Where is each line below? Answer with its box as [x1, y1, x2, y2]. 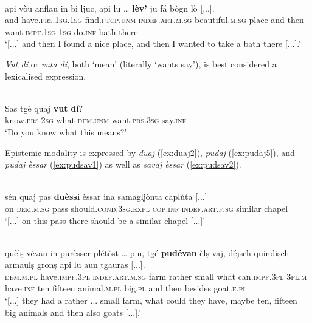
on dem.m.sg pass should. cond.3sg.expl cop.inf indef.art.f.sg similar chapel [5, 202, 288, 214]
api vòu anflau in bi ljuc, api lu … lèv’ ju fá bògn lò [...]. [5, 1, 215, 14]
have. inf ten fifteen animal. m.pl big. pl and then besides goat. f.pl [5, 282, 247, 294]
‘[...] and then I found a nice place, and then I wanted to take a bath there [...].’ [5, 37, 301, 50]
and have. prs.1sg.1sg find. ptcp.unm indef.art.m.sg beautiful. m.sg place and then [5, 13, 304, 26]
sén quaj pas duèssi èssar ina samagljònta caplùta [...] [5, 190, 207, 203]
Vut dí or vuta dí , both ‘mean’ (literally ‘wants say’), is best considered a [5, 57, 277, 70]
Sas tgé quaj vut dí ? [5, 101, 83, 114]
